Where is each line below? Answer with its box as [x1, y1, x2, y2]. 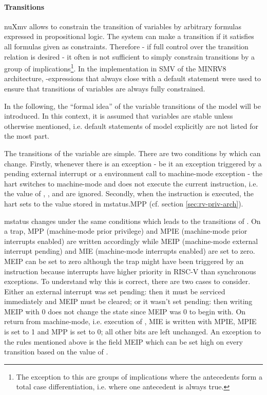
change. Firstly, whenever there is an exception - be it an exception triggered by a [4, 158, 262, 168]
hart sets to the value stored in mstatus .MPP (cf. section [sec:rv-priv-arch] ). [4, 198, 243, 209]
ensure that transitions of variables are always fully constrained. [4, 83, 205, 94]
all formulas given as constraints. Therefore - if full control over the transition [4, 41, 249, 51]
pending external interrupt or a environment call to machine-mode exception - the [4, 168, 263, 179]
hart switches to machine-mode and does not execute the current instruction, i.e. [4, 178, 258, 189]
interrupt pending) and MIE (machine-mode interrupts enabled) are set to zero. [4, 246, 255, 256]
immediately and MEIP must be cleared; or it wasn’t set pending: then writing [4, 296, 253, 307]
